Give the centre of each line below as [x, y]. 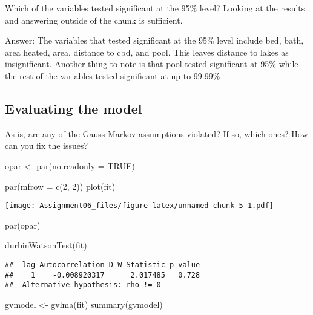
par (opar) [23, 225]
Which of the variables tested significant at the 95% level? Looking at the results [155, 8]
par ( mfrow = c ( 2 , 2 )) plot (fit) [60, 186]
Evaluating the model [74, 108]
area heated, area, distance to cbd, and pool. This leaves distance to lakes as [147, 52]
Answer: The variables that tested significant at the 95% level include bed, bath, [154, 40]
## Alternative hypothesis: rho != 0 [83, 285]
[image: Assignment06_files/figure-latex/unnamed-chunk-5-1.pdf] [139, 206]
